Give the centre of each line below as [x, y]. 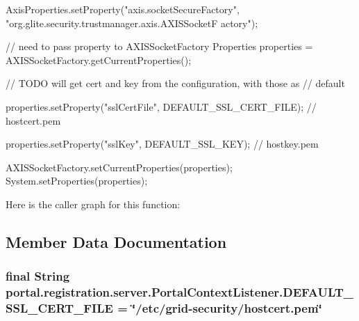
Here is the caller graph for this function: [93, 204]
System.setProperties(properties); [77, 181]
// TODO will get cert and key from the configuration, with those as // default [175, 83]
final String [38, 276]
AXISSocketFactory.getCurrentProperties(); [99, 60]
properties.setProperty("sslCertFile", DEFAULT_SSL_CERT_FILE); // [161, 106]
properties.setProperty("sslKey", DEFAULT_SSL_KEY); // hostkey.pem [162, 144]
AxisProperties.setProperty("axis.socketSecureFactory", [123, 9]
